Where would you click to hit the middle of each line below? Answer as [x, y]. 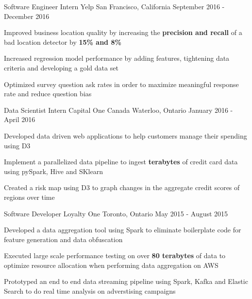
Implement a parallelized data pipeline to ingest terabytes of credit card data [121, 162]
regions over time [29, 197]
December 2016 [27, 16]
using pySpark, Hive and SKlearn [53, 171]
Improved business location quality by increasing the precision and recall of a [123, 32]
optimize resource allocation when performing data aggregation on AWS [111, 265]
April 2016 [20, 119]
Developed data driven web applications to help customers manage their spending [126, 135]
